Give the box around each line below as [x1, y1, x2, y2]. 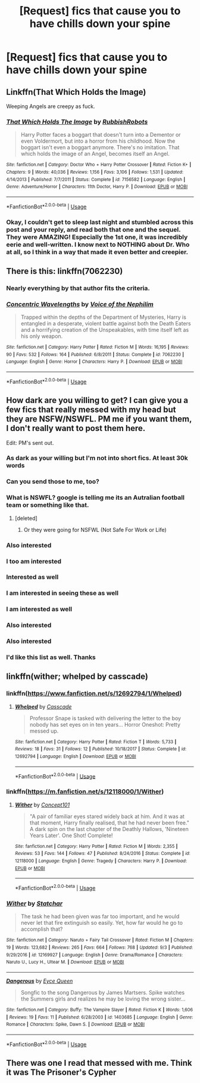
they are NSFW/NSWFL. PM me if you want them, [6, 414, 192, 424]
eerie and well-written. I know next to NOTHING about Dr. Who [6, 240, 190, 248]
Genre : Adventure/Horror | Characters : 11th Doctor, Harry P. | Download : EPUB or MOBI [6, 184, 188, 190]
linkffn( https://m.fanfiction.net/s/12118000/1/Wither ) [6, 787, 164, 796]
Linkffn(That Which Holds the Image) [6, 87, 146, 97]
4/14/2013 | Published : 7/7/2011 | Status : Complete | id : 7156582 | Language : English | [6, 176, 186, 183]
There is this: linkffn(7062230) [6, 266, 123, 276]
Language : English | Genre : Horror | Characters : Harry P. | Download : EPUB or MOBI [6, 359, 183, 365]
